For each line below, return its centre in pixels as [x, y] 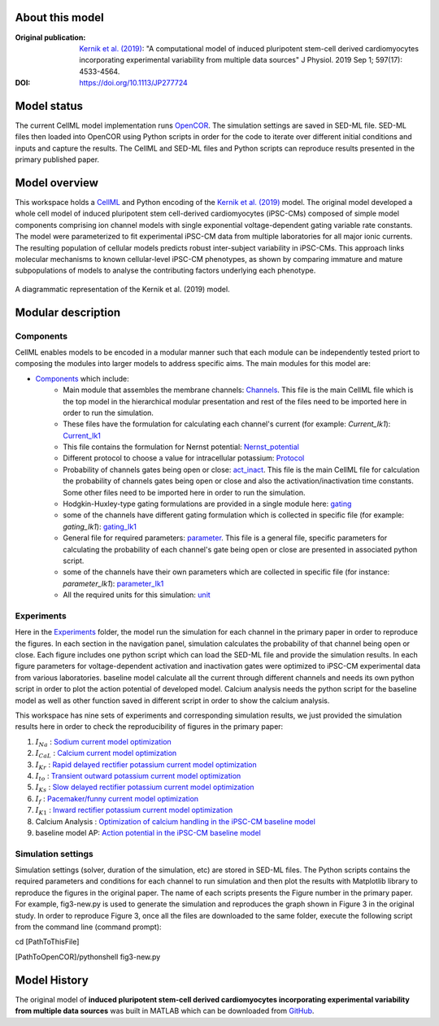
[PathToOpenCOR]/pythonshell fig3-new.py [88, 957]
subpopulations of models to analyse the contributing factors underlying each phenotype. [165, 271]
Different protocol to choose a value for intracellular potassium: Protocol [184, 458]
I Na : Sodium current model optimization [104, 742]
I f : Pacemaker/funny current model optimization [117, 799]
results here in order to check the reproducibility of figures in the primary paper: [149, 727]
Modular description [68, 312]
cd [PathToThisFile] [47, 942]
